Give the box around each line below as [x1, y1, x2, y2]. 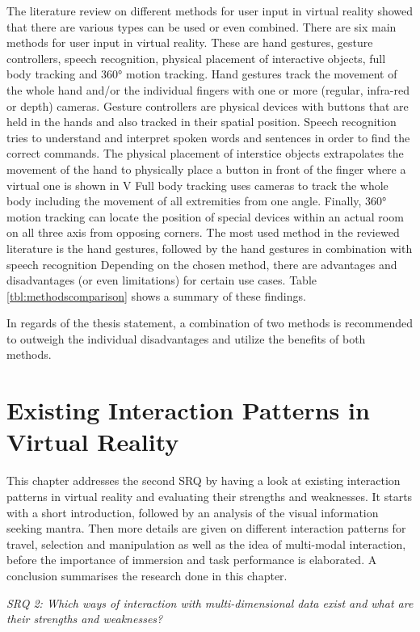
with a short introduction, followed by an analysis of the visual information [6, 503, 379, 520]
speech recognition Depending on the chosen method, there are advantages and [6, 255, 397, 272]
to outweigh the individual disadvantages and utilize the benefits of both [6, 330, 366, 347]
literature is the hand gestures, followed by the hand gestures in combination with [6, 239, 413, 256]
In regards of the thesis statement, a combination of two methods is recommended [6, 314, 413, 331]
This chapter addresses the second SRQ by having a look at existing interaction [6, 472, 401, 489]
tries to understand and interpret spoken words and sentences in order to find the [6, 129, 410, 145]
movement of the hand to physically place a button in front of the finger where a [6, 160, 406, 177]
